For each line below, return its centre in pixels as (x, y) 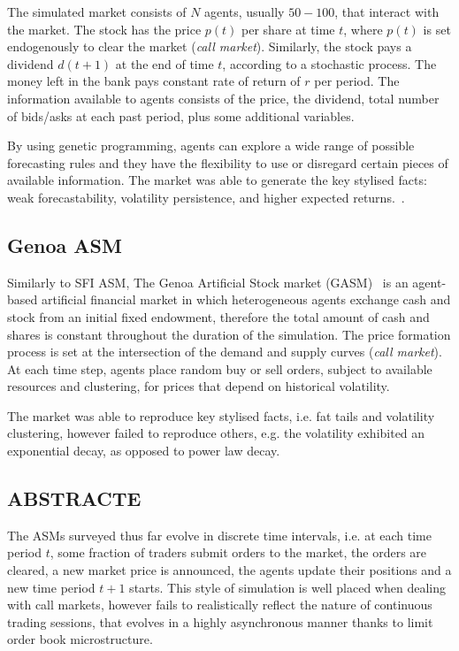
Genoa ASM (65, 245)
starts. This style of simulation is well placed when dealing (287, 587)
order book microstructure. (80, 639)
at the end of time (164, 63)
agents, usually (245, 11)
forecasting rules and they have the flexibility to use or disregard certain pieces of (228, 162)
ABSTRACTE (74, 498)
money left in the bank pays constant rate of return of (154, 81)
